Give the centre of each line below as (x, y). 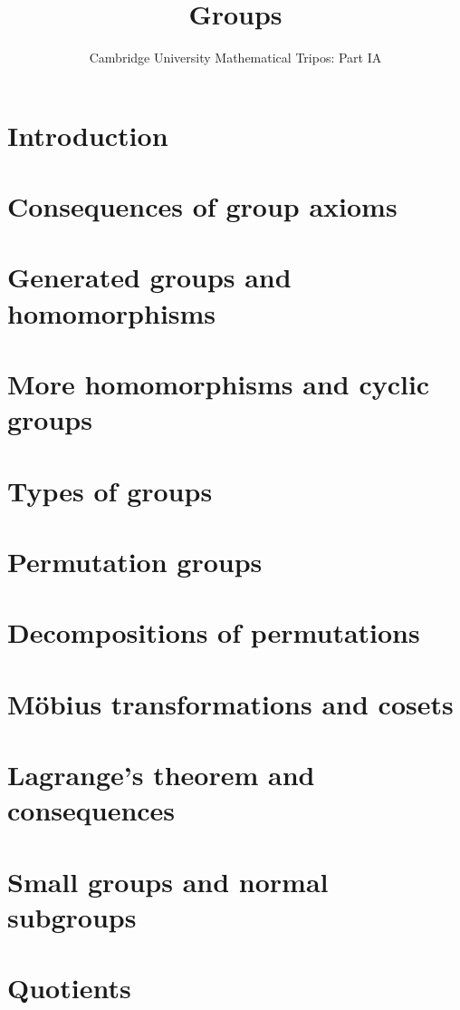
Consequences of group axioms (202, 206)
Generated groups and (149, 277)
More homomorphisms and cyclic (219, 384)
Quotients (69, 988)
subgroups (72, 916)
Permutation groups (135, 561)
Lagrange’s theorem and (161, 775)
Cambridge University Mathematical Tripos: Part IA (235, 58)
